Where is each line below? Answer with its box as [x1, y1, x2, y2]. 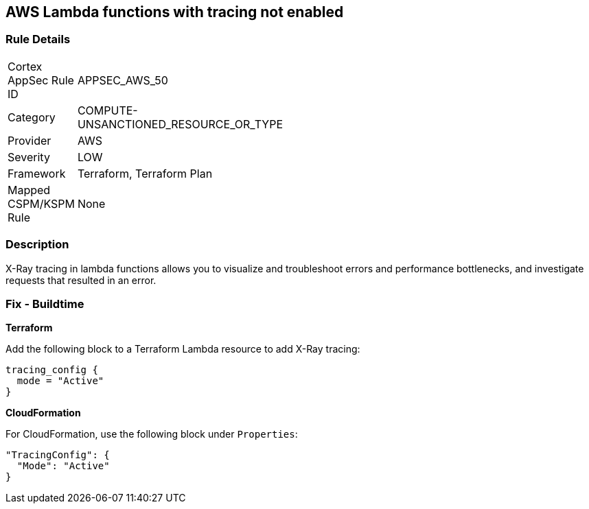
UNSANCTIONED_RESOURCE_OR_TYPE [77, 117, 284, 131]
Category [8, 110, 56, 124]
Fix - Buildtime [5, 296, 84, 311]
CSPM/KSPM [8, 196, 75, 211]
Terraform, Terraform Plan [77, 166, 213, 180]
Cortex [8, 59, 43, 73]
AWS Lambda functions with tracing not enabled [5, 3, 344, 21]
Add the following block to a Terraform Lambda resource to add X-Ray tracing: [5, 343, 360, 355]
